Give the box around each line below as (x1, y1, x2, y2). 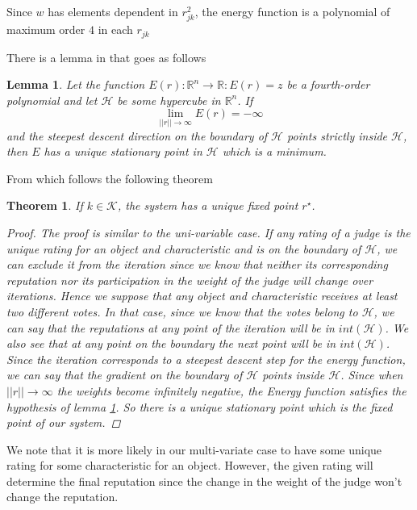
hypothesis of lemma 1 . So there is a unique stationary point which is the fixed (6, 398, 393, 415)
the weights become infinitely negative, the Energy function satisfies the (56, 382, 407, 399)
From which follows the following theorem (6, 169, 213, 186)
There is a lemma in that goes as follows (6, 48, 206, 65)
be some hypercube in (117, 91, 221, 108)
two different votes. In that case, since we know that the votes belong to (6, 303, 358, 320)
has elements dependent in (48, 3, 178, 19)
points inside (262, 366, 325, 383)
